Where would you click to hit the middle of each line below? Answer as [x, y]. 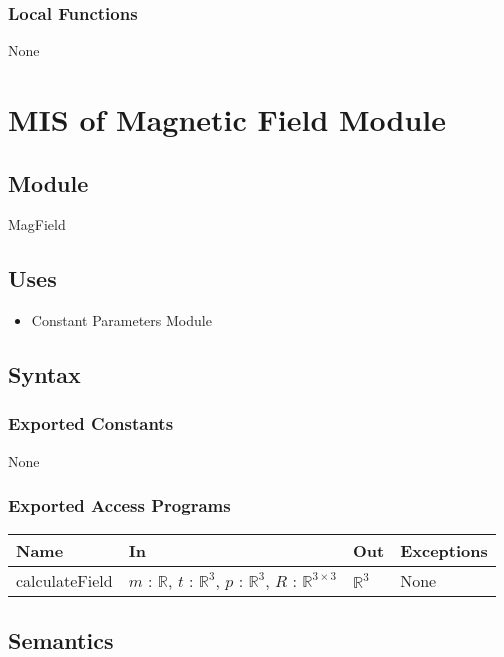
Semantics [61, 639]
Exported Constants [91, 423]
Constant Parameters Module [121, 320]
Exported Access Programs [119, 505]
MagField [37, 224]
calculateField [64, 580]
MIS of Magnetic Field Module [227, 119]
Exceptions [444, 550]
